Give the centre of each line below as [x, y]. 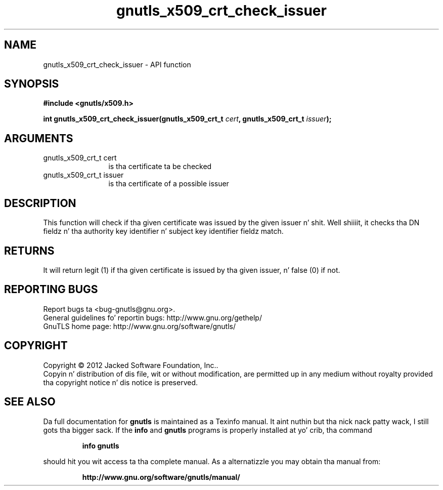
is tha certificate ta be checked [160, 167]
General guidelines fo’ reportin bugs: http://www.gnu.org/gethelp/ [152, 317]
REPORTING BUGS [51, 290]
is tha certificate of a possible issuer [169, 184]
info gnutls [101, 445]
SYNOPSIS [32, 84]
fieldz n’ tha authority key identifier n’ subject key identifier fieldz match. [163, 231]
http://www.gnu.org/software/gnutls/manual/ [161, 477]
